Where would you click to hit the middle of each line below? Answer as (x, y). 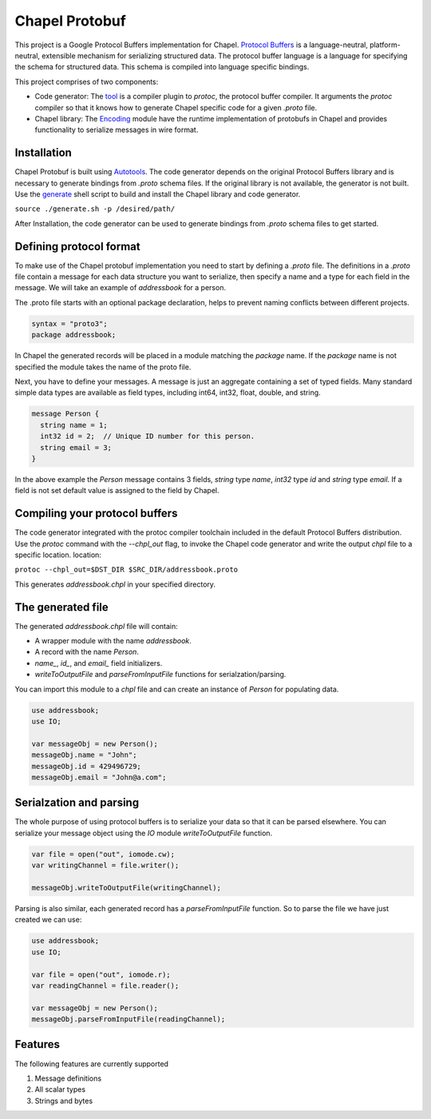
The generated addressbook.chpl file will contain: (97, 626)
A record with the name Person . (87, 652)
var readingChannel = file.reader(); (105, 986)
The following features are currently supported (92, 1064)
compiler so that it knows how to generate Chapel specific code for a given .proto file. (176, 107)
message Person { (65, 414)
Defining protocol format (77, 247)
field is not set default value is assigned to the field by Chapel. (117, 491)
